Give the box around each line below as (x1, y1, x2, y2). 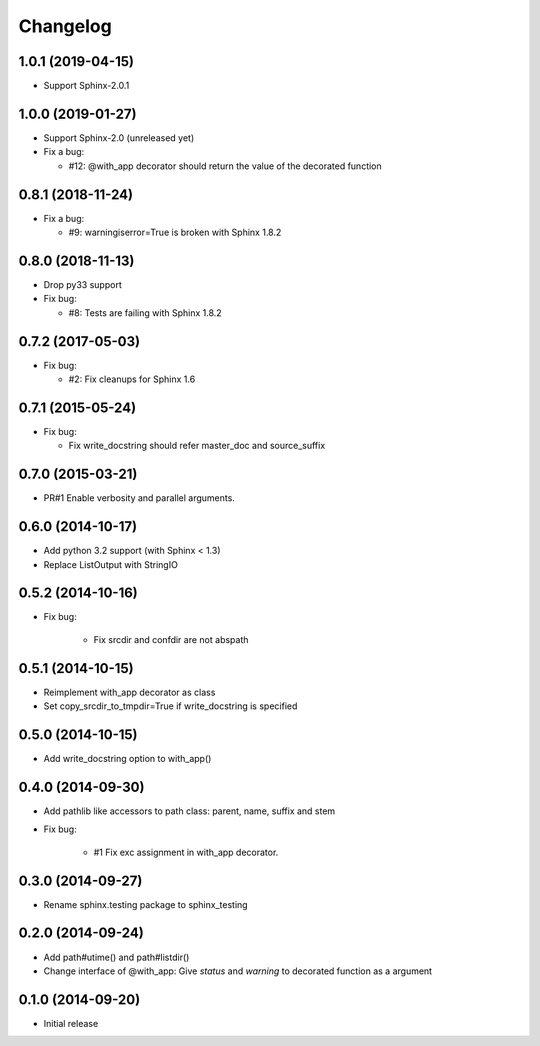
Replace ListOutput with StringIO (43, 558, 179, 570)
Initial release (43, 1017, 99, 1029)
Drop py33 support (43, 278, 122, 290)
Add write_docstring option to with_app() (43, 753, 212, 765)
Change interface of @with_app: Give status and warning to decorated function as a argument (43, 965, 433, 977)
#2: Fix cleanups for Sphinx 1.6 (68, 373, 196, 385)
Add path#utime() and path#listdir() (43, 951, 190, 963)
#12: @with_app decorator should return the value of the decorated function (68, 160, 382, 172)
